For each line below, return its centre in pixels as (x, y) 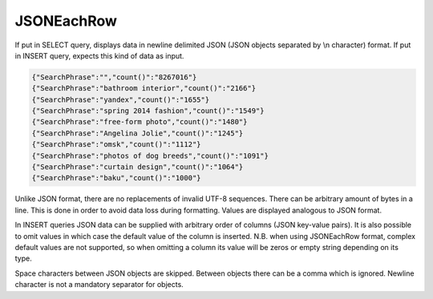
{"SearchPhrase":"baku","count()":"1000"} (116, 178)
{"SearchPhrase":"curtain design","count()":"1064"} (138, 167)
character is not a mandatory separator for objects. (99, 285)
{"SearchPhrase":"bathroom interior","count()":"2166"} (144, 89)
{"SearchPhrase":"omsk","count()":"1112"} (116, 145)
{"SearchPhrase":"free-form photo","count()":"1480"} (140, 122)
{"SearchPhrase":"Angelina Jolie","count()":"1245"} (138, 133)
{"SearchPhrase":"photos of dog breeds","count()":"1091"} (150, 156)
